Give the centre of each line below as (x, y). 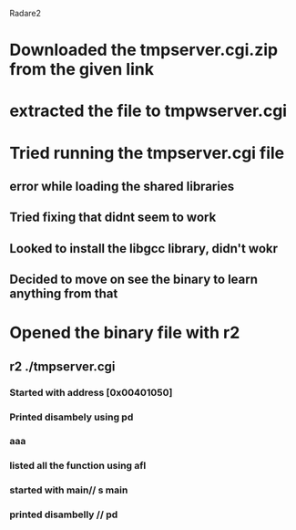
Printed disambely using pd (71, 417)
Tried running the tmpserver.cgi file (147, 153)
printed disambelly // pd (64, 514)
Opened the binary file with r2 (125, 333)
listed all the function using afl (78, 466)
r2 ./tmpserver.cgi (62, 366)
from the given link (82, 70)
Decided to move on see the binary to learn (133, 280)
